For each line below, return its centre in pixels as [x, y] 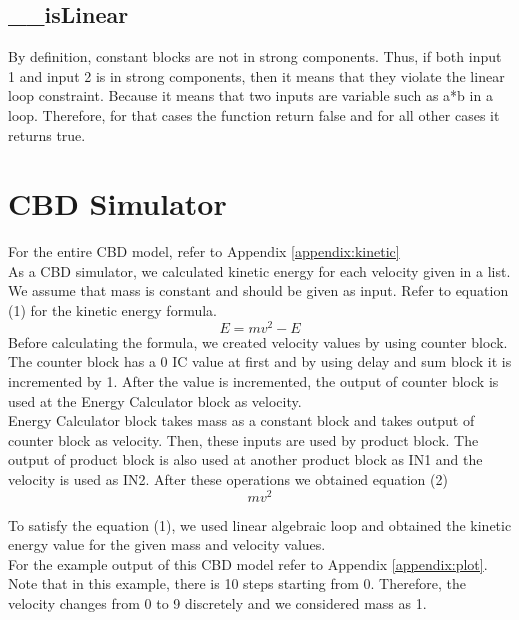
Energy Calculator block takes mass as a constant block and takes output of [241, 420]
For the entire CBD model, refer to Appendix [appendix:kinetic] [204, 251]
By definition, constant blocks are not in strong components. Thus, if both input [255, 56]
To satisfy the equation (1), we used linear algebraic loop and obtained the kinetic [260, 524]
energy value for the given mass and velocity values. [167, 544]
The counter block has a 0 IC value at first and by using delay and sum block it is [260, 361]
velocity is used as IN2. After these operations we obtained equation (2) [228, 478]
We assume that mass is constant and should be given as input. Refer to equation [258, 290]
